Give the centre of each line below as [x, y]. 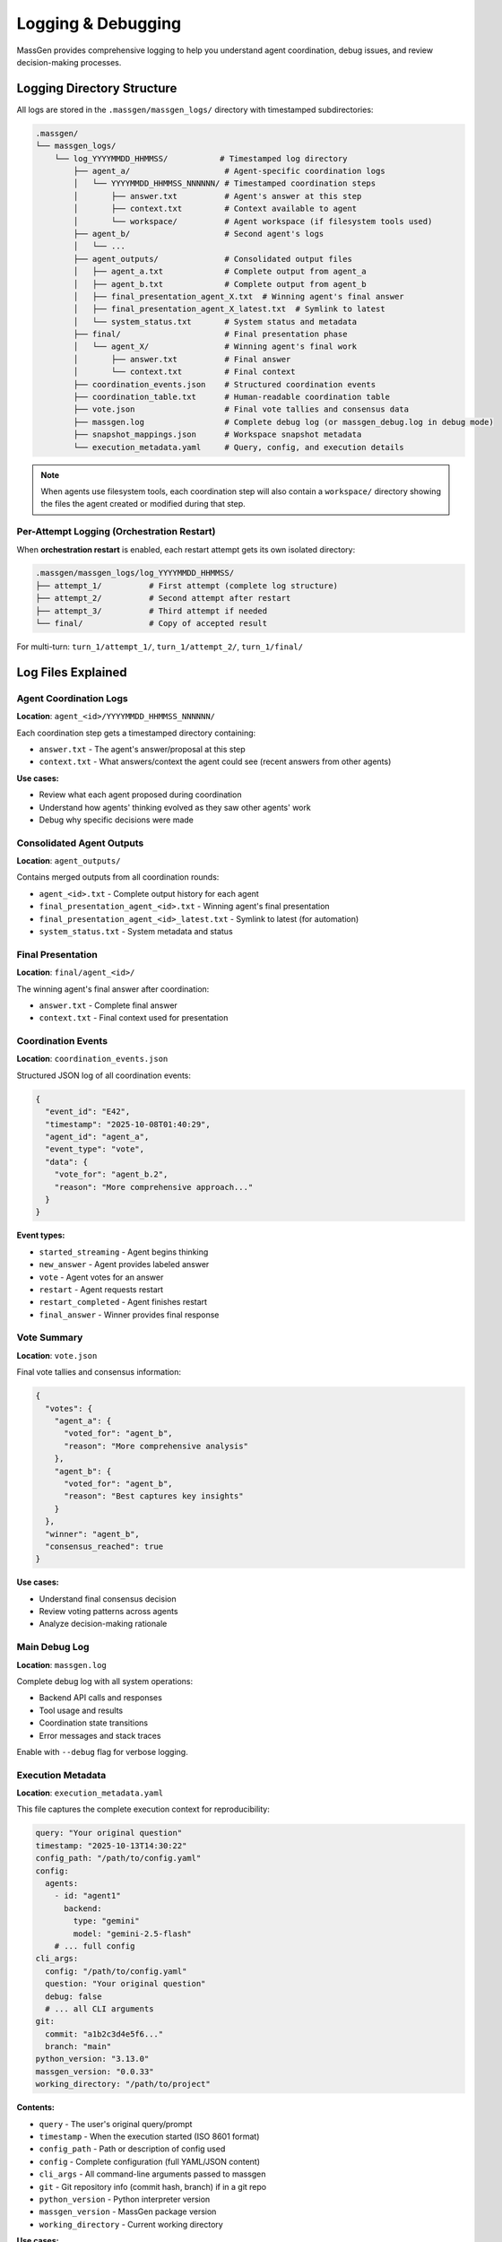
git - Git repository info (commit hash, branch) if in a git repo [153, 2186]
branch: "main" [78, 2046]
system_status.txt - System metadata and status [136, 932]
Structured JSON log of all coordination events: [104, 1075]
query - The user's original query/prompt [116, 2124]
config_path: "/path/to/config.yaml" [118, 1858]
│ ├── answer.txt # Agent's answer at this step [217, 196]
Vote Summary [50, 1338]
